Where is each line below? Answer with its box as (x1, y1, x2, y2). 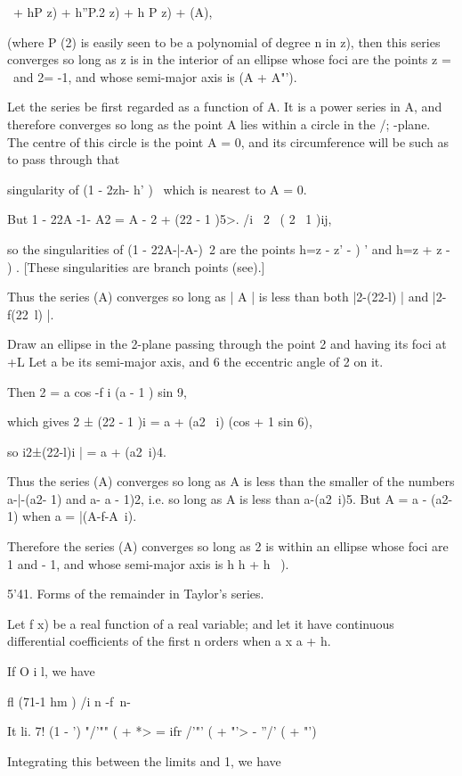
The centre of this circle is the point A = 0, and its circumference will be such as (7, 132, 449, 151)
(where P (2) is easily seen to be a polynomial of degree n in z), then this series (7, 32, 441, 51)
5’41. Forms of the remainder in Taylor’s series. (7, 584, 264, 603)
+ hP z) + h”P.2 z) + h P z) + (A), (12, 3, 213, 21)
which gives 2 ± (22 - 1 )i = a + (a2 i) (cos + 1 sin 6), (7, 412, 312, 431)
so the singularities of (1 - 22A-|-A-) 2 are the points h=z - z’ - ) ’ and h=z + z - (7, 239, 450, 258)
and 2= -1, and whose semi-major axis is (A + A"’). (12, 67, 297, 86)
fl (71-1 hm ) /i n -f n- (7, 691, 131, 710)
